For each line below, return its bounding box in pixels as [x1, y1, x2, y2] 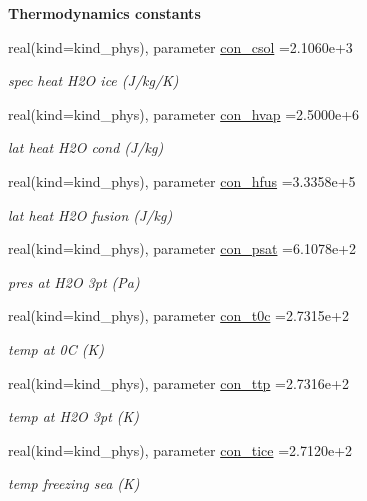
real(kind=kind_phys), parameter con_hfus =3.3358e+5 [8, 170, 356, 191]
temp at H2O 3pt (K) [8, 406, 140, 427]
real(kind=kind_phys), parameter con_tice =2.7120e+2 [8, 439, 353, 460]
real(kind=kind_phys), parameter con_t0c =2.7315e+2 [8, 305, 349, 326]
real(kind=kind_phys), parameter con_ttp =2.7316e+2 [8, 372, 349, 393]
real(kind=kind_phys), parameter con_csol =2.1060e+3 [8, 36, 353, 57]
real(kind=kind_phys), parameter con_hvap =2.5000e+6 [8, 103, 360, 124]
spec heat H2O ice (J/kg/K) [8, 70, 179, 91]
